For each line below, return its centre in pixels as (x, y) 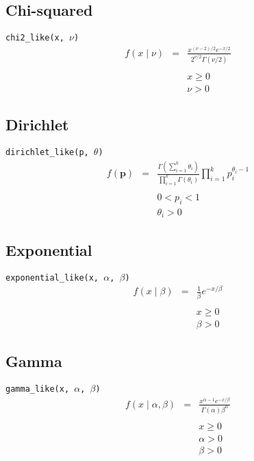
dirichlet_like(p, (47, 153)
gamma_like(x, (38, 389)
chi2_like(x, (35, 38)
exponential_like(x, (52, 277)
